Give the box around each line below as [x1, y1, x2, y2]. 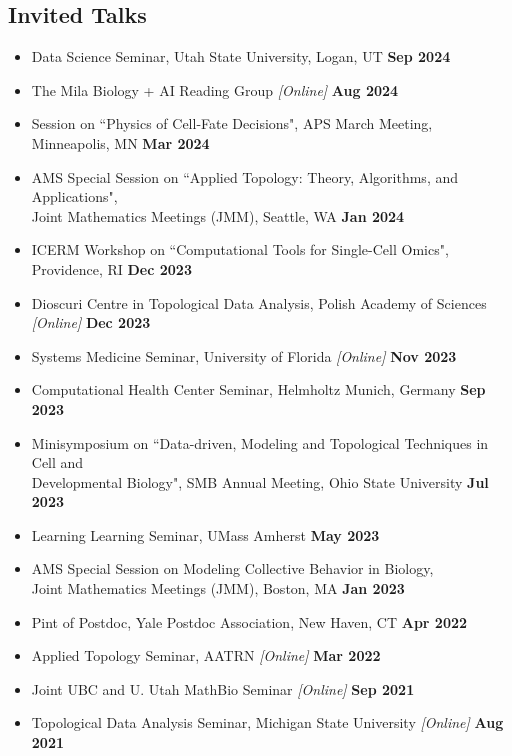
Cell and [31, 452, 84, 473]
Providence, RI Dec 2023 [31, 258, 192, 279]
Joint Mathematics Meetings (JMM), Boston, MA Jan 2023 [31, 578, 405, 599]
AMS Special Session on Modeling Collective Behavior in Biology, [31, 558, 434, 579]
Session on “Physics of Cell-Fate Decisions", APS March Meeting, [31, 113, 433, 134]
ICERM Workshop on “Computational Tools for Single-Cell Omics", [31, 239, 449, 260]
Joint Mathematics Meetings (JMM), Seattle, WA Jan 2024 [31, 205, 405, 226]
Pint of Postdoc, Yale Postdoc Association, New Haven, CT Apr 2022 [31, 611, 468, 632]
